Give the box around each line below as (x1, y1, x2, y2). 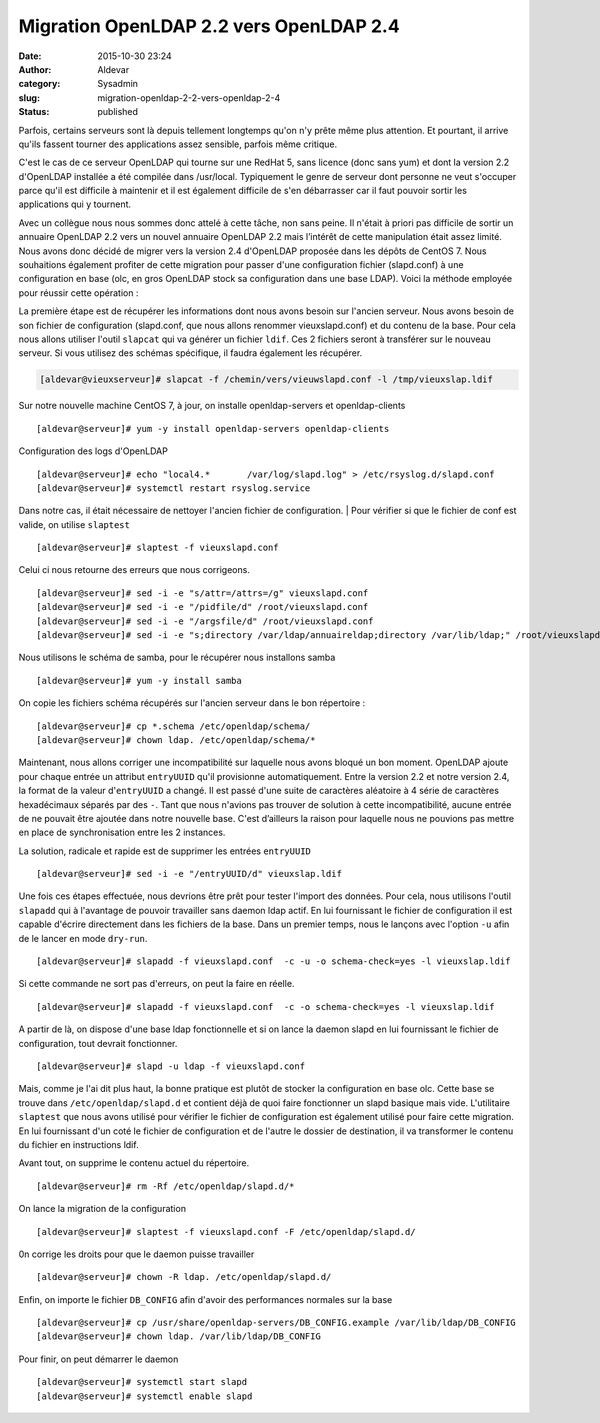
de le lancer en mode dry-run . (18, 932, 148, 944)
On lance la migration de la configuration (18, 1203, 187, 1215)
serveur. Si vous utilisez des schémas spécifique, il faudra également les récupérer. (18, 347, 363, 359)
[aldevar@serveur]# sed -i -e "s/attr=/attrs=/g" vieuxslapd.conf (36, 587, 369, 599)
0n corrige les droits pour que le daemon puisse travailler (18, 1248, 255, 1260)
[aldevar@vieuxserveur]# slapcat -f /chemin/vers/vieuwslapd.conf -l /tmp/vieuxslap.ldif (39, 374, 494, 385)
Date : (18, 50, 42, 62)
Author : (18, 63, 52, 75)
